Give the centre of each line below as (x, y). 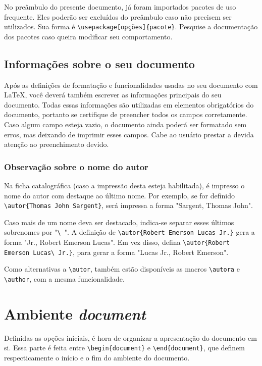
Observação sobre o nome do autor (76, 166)
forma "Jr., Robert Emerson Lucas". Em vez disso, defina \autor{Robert (117, 242)
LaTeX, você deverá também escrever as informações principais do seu (113, 95)
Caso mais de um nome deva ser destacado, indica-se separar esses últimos (119, 222)
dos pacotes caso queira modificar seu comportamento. (88, 36)
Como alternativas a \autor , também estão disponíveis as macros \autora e (122, 269)
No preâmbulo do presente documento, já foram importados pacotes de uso (120, 7)
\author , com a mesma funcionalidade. (64, 279)
